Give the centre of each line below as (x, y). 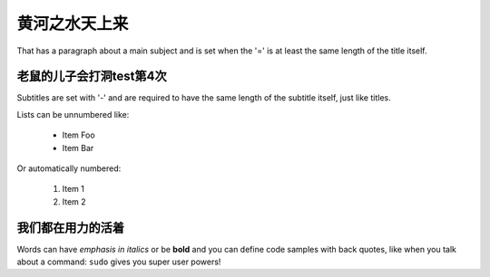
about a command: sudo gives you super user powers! (119, 262)
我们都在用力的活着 (70, 228)
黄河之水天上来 (73, 24)
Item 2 (74, 201)
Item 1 (73, 189)
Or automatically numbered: (69, 168)
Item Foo (78, 135)
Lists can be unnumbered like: (73, 114)
